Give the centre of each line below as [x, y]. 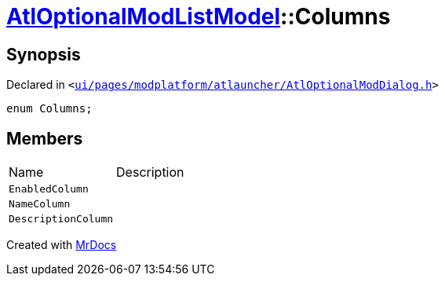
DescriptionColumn [61, 219]
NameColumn [40, 204]
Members [45, 138]
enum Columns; [49, 109]
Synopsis [44, 54]
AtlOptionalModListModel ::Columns [199, 16]
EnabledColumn [49, 189]
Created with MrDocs [62, 245]
